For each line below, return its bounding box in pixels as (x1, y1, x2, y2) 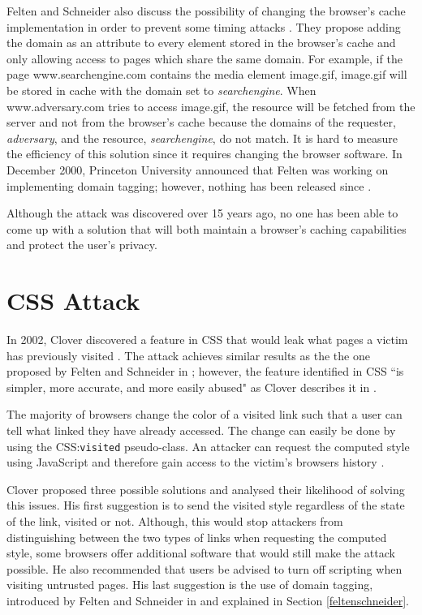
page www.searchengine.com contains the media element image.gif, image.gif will (6, 66, 407, 83)
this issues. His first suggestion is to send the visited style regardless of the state (6, 497, 405, 514)
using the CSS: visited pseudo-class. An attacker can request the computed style (6, 437, 410, 454)
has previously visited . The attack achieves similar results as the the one (6, 346, 370, 363)
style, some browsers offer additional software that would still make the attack (6, 544, 395, 561)
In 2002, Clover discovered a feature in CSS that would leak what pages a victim (6, 331, 408, 348)
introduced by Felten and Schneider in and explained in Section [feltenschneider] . (6, 592, 409, 609)
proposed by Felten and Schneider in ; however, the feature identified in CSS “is (6, 363, 404, 380)
